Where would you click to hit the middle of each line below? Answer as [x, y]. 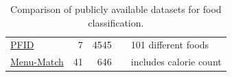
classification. [116, 22]
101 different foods [170, 45]
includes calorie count [176, 62]
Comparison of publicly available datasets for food [116, 9]
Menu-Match [37, 62]
